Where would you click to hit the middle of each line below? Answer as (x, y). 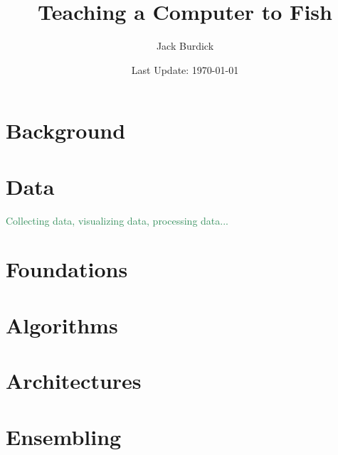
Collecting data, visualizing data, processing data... (117, 220)
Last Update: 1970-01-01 (185, 69)
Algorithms (62, 325)
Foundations (67, 269)
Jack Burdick (185, 46)
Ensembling (64, 436)
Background (66, 130)
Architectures (74, 381)
